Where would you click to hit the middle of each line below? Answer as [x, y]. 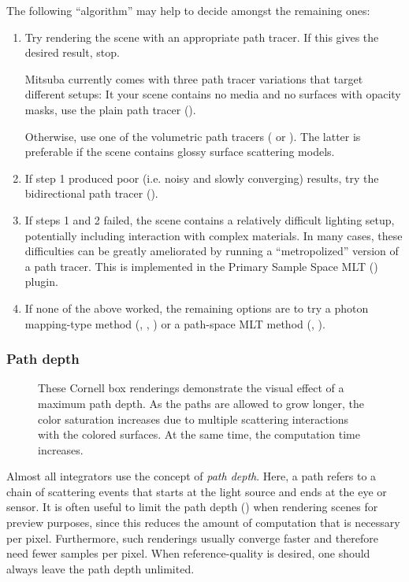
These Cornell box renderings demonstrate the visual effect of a [191, 388]
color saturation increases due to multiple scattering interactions [193, 419]
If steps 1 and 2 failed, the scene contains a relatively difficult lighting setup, [210, 219]
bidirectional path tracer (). [91, 193]
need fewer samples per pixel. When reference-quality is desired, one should [188, 553]
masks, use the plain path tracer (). [110, 109]
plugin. [41, 282]
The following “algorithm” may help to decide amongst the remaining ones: [188, 10]
